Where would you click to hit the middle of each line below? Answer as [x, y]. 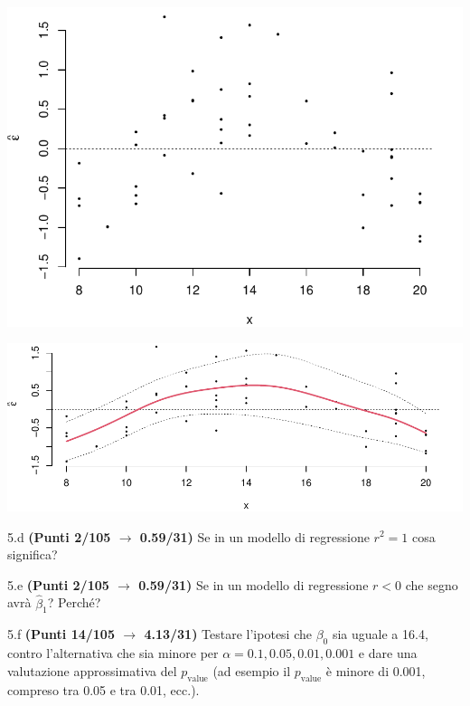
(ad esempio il [252, 670]
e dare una [388, 653]
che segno [432, 584]
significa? [33, 554]
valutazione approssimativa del [92, 670]
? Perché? [74, 602]
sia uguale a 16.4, [380, 634]
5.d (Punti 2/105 [59, 536]
